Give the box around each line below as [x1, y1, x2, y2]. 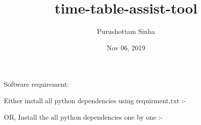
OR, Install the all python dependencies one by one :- [4, 111, 163, 122]
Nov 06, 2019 [107, 42, 145, 52]
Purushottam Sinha [97, 26, 155, 36]
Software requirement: [4, 79, 69, 89]
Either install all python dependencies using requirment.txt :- [4, 95, 186, 105]
